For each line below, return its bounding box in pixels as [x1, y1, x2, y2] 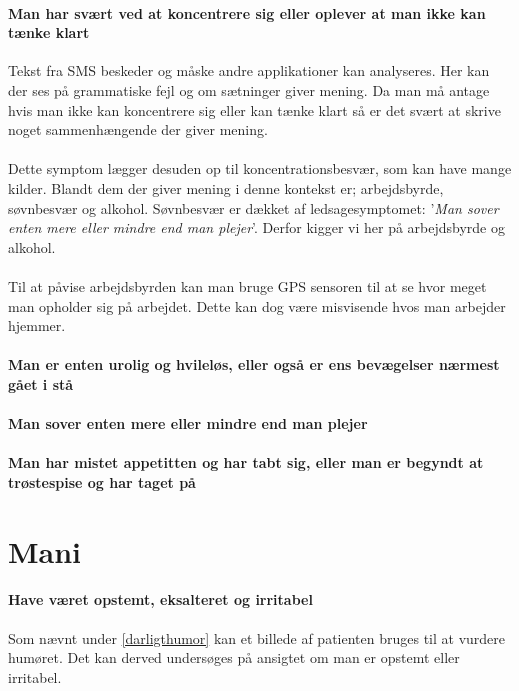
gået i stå [8, 373, 74, 394]
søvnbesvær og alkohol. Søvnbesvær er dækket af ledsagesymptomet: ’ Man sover [8, 197, 499, 218]
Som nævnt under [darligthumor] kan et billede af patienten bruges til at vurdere [8, 627, 506, 648]
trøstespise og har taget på [8, 471, 196, 492]
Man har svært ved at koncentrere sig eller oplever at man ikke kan [8, 2, 486, 23]
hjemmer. [8, 315, 66, 336]
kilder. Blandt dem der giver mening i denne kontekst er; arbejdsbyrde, [8, 177, 444, 198]
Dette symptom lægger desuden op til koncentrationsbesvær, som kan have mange [8, 158, 512, 179]
